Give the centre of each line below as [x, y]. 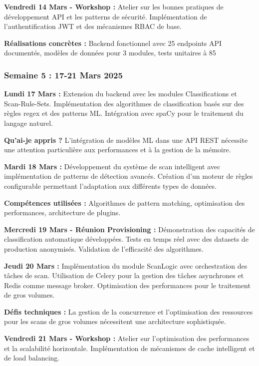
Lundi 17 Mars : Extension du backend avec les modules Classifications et [121, 94]
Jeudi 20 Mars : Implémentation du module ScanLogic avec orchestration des [126, 265]
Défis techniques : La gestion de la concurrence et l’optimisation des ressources [129, 311]
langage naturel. [29, 123]
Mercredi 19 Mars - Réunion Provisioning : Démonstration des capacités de [129, 229]
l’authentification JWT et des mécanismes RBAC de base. [93, 26]
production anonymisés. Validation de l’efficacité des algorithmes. [104, 248]
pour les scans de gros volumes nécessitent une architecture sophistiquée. [115, 321]
